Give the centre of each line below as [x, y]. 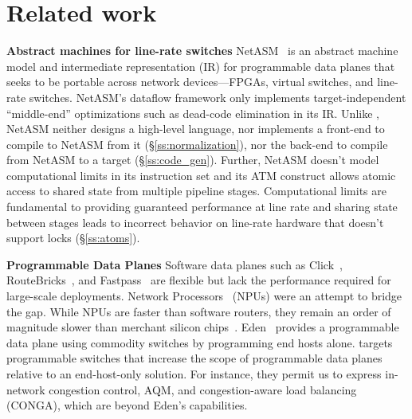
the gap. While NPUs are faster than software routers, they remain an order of [199, 311]
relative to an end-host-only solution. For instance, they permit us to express [194, 374]
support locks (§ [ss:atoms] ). [73, 238]
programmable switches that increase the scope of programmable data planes [194, 358]
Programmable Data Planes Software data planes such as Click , [175, 264]
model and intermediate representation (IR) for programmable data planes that [201, 66]
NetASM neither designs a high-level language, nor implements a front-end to [196, 129]
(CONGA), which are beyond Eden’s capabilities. [127, 405]
